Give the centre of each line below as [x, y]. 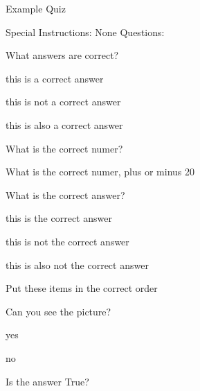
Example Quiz [36, 8]
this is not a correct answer [63, 102]
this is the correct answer [59, 218]
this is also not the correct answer [77, 264]
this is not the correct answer [67, 241]
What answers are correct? [62, 55]
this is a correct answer [55, 78]
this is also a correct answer [64, 124]
